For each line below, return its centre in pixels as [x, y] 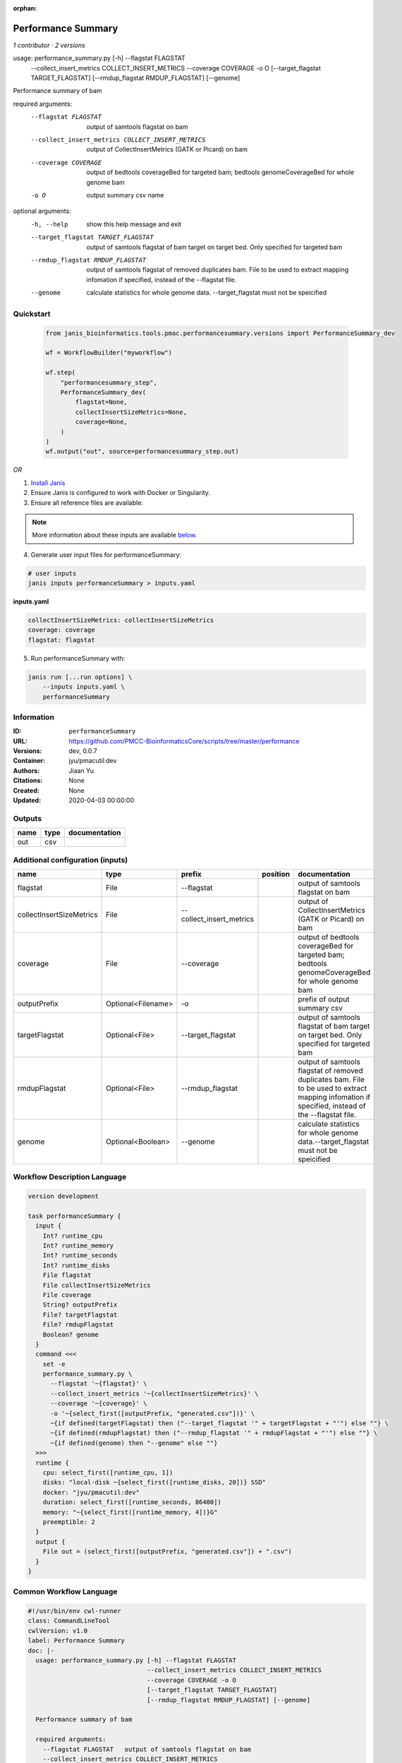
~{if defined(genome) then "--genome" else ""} [134, 1443]
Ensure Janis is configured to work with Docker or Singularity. [121, 493]
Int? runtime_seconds [80, 1256]
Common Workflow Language [65, 1592]
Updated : [27, 800]
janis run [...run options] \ [80, 677]
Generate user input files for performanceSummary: [106, 554]
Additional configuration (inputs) [71, 860]
